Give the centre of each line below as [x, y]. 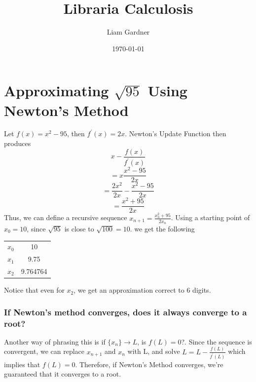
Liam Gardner [128, 32]
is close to [79, 228]
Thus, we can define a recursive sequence [66, 217]
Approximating [56, 91]
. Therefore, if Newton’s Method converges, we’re [149, 364]
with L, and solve [154, 351]
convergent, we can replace [44, 351]
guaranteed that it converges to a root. [63, 374]
